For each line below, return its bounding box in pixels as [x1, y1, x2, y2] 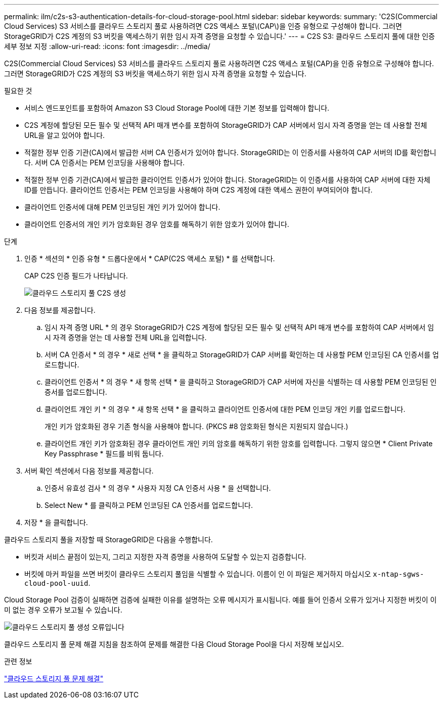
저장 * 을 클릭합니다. [24, 518, 88, 527]
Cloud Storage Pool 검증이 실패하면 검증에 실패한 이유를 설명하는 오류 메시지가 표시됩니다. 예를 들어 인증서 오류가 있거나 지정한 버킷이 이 [4, 595, 437, 604]
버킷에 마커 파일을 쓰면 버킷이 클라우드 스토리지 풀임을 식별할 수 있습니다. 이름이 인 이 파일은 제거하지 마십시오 [24, 570, 371, 578]
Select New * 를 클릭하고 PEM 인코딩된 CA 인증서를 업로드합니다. [45, 501, 253, 509]
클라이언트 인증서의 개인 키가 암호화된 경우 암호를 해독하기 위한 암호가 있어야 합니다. [24, 220, 289, 228]
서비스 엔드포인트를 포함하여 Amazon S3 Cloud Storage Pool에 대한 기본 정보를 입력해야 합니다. [24, 104, 330, 112]
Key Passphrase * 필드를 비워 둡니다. [45, 449, 164, 458]
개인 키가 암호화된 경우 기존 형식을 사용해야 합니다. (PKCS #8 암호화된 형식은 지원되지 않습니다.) [45, 422, 348, 431]
